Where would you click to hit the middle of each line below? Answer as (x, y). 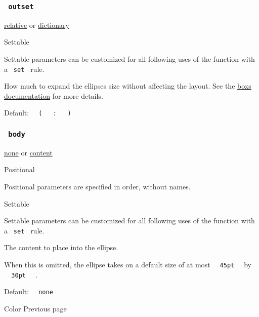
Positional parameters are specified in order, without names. (97, 187)
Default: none (29, 291)
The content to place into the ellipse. (61, 247)
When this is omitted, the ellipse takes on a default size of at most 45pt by (128, 265)
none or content (28, 152)
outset (21, 6)
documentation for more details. (54, 95)
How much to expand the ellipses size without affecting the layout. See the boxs (128, 86)
